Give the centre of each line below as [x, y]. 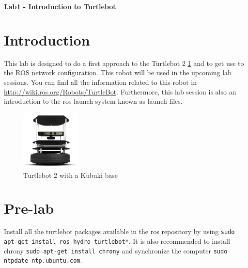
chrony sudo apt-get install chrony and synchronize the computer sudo [116, 250]
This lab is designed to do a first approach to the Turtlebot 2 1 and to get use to [124, 63]
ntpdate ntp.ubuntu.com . [43, 260]
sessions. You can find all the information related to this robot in [100, 82]
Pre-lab [29, 208]
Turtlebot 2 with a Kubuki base [70, 175]
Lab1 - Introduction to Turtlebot [60, 6]
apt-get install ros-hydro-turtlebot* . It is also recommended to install [117, 241]
